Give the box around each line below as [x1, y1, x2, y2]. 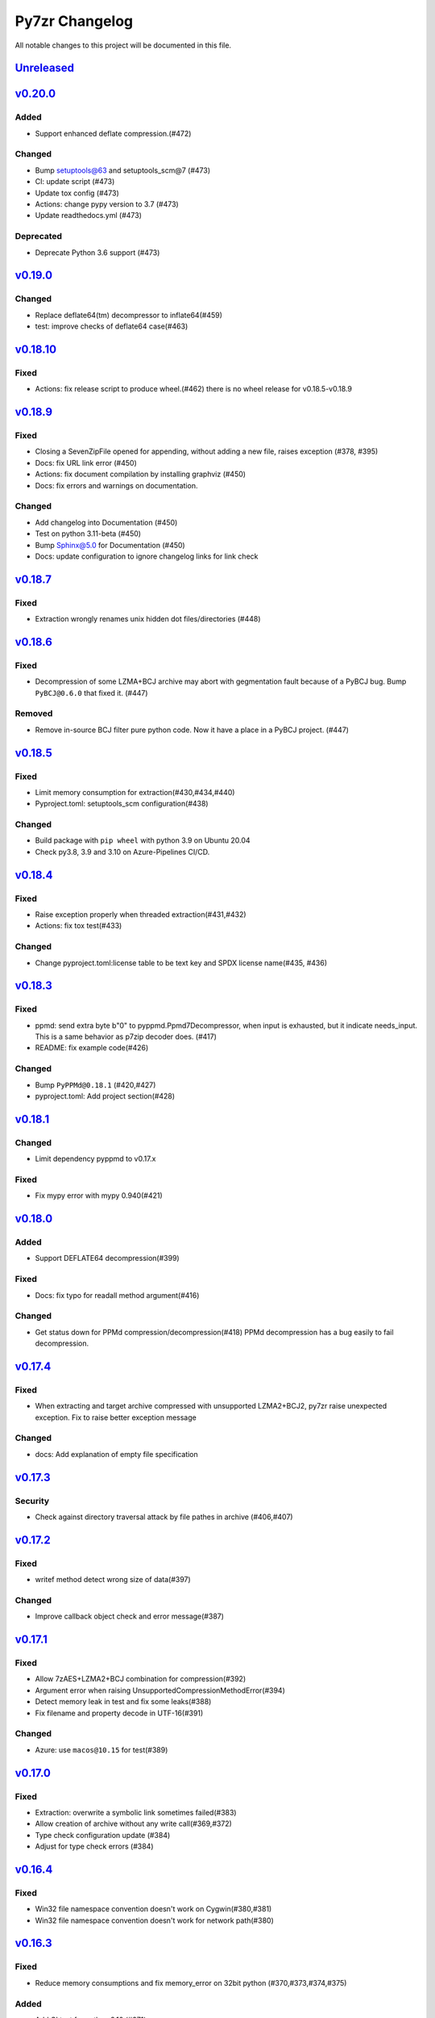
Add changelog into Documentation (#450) [35, 517, 178, 527]
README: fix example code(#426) [35, 1043, 149, 1053]
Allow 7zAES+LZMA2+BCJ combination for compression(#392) [35, 1674, 246, 1684]
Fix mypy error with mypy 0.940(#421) [35, 1191, 163, 1200]
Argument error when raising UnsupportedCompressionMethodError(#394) [35, 1685, 286, 1695]
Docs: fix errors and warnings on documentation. [35, 480, 198, 490]
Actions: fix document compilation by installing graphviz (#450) [35, 469, 246, 479]
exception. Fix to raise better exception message [35, 1413, 197, 1422]
